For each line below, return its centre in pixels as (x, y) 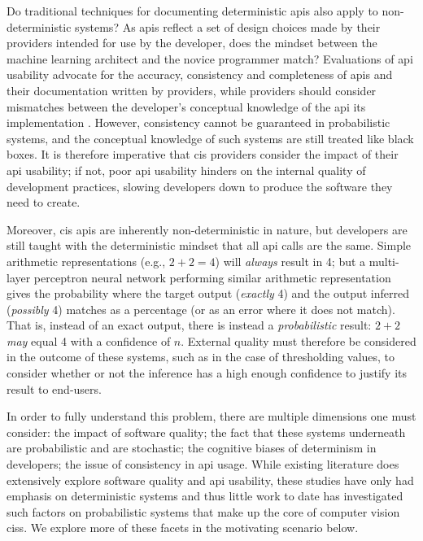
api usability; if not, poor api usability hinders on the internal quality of (186, 170)
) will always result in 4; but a (290, 261)
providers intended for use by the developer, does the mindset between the (192, 43)
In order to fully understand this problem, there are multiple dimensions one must (211, 416)
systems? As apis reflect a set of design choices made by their (228, 26)
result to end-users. (54, 388)
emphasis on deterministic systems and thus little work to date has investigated (205, 496)
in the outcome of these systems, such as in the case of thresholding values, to (201, 357)
